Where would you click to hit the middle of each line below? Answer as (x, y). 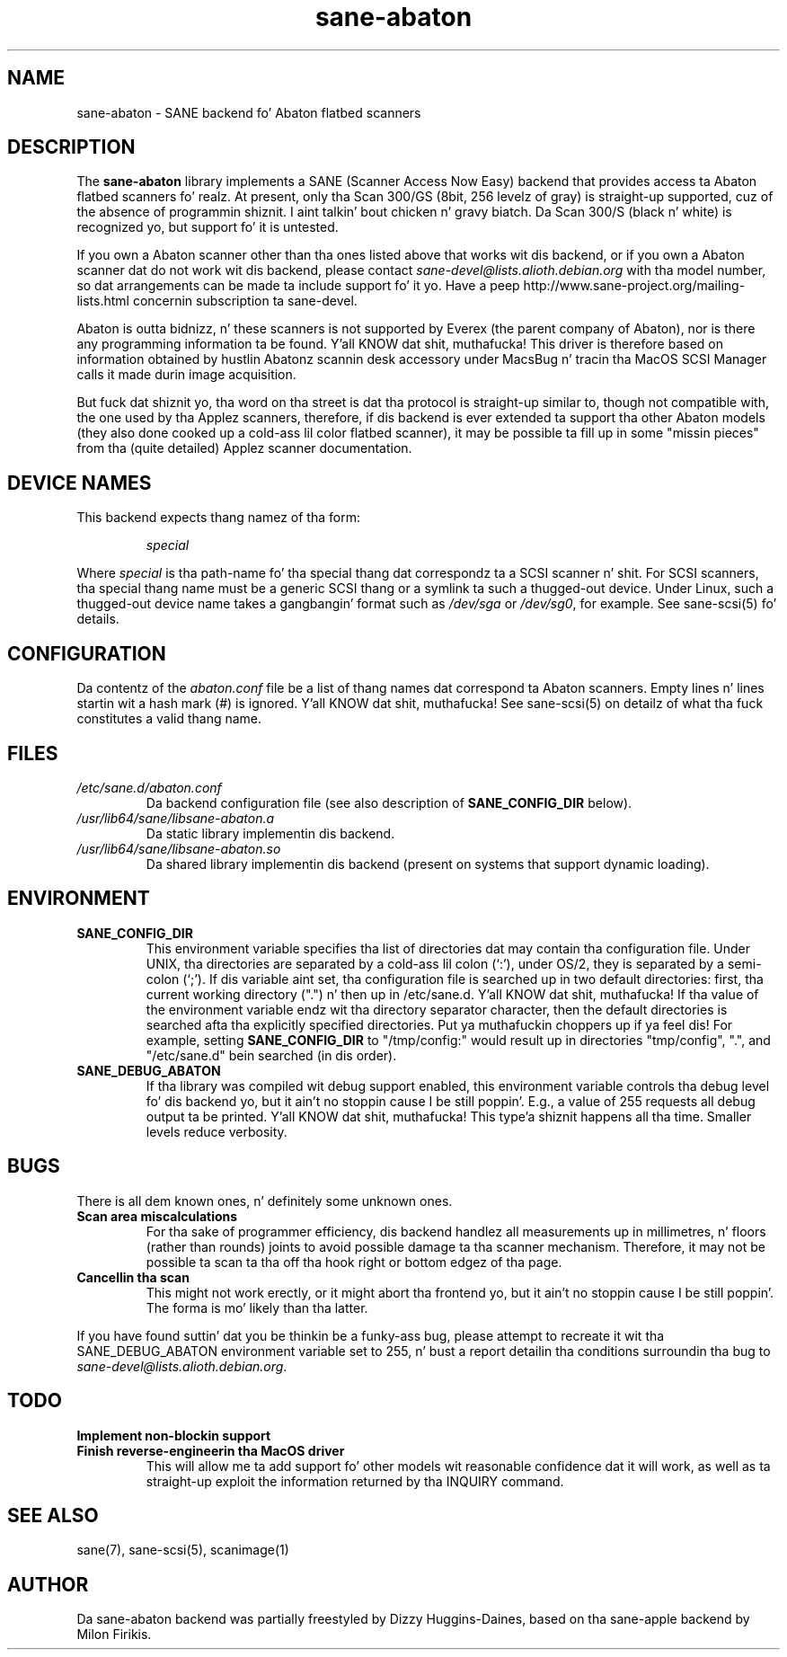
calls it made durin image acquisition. (186, 375)
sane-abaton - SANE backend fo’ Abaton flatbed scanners (249, 112)
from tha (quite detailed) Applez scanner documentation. (244, 448)
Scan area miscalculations (157, 1216)
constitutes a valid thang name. (169, 719)
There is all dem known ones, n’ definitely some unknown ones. (265, 1201)
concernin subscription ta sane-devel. (245, 301)
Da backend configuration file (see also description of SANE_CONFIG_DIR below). (389, 802)
